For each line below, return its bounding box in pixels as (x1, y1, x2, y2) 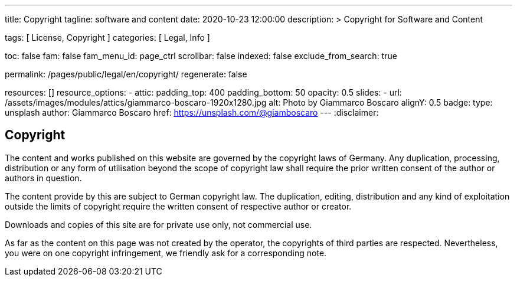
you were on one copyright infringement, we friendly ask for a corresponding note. (5, 247, 327, 258)
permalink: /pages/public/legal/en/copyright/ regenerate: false (5, 69, 247, 79)
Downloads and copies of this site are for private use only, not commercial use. (5, 219, 312, 230)
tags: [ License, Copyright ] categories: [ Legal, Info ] (5, 32, 210, 43)
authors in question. (5, 172, 82, 183)
